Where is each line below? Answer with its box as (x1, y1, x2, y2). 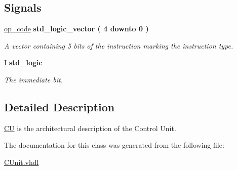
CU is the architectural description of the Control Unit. (4, 122, 176, 133)
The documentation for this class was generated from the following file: (4, 140, 224, 150)
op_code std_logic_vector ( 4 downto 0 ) (4, 23, 149, 34)
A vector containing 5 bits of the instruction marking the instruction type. (4, 40, 233, 51)
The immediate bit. (4, 74, 63, 84)
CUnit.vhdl (4, 156, 39, 167)
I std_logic (4, 57, 43, 68)
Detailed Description (4, 99, 115, 114)
